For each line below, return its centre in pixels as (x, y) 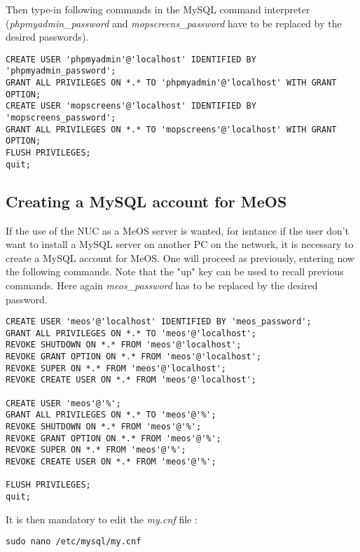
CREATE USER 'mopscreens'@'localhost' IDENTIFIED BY (131, 106)
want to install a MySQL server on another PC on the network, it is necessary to (180, 244)
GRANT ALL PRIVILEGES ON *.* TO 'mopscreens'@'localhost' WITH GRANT (171, 129)
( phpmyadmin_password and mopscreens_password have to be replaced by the (174, 23)
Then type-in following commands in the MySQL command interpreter (158, 9)
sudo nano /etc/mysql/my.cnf (74, 542)
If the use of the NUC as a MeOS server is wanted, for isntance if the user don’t (178, 230)
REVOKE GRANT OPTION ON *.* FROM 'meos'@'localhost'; (134, 357)
